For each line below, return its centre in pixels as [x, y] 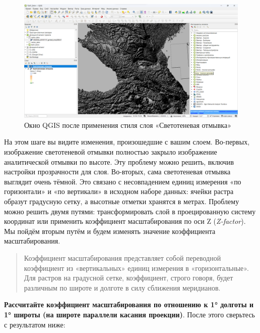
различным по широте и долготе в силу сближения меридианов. [122, 287]
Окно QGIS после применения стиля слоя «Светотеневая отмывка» [128, 125]
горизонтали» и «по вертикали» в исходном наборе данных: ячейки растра [119, 191]
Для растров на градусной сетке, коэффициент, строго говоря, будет [128, 278]
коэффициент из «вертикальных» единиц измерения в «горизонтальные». [136, 268]
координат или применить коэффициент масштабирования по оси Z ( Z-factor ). [125, 221]
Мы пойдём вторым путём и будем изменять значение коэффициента [110, 231]
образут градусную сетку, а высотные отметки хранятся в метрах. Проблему [122, 201]
